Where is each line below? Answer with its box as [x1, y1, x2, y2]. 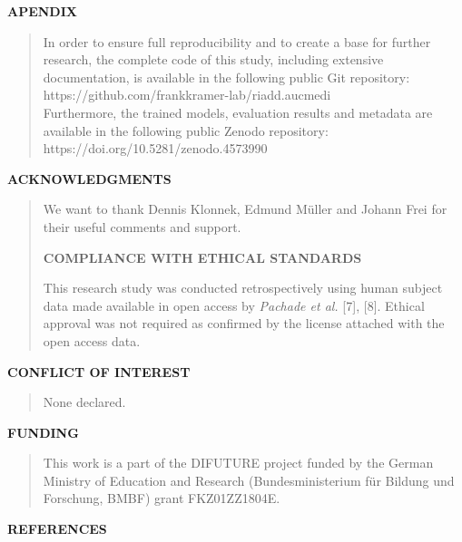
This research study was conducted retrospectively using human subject [43, 278, 443, 297]
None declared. [43, 392, 126, 411]
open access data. [43, 331, 141, 350]
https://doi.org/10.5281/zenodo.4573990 [43, 139, 268, 158]
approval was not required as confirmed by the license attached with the [43, 314, 445, 333]
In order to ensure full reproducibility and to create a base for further [43, 32, 431, 51]
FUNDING [7, 422, 79, 441]
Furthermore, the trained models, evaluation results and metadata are [43, 102, 433, 121]
